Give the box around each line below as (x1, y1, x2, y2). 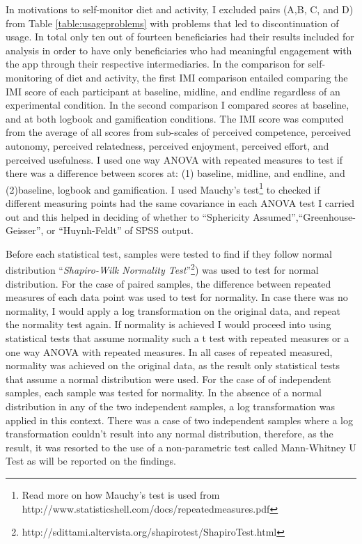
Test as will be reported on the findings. (6, 453, 176, 468)
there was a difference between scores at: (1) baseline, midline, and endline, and (6, 166, 345, 180)
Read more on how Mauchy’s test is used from (22, 487, 220, 502)
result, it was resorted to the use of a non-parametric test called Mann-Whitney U (6, 440, 356, 454)
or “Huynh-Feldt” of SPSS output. (46, 223, 194, 238)
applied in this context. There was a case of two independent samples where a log (6, 412, 353, 427)
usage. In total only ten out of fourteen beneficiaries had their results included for (6, 29, 354, 44)
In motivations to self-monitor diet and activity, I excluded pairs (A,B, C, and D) (6, 2, 354, 16)
